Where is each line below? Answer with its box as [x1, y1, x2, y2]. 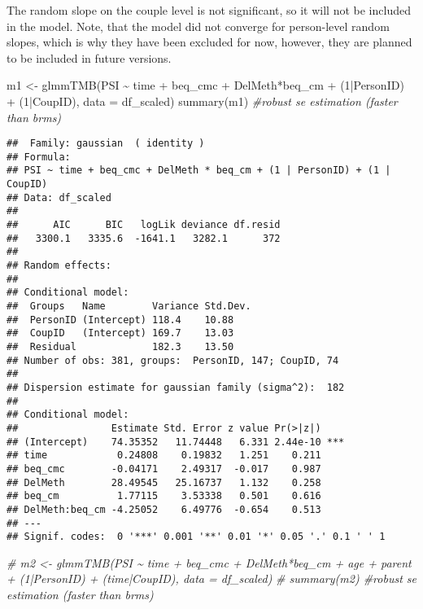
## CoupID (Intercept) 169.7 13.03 [7, 327, 234, 340]
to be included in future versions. [7, 49, 172, 66]
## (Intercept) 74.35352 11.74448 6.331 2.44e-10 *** [7, 436, 345, 448]
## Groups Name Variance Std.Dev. [7, 300, 251, 313]
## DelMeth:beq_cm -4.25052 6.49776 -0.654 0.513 [7, 503, 321, 515]
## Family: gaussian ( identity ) [7, 138, 205, 150]
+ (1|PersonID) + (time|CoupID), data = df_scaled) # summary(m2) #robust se [7, 570, 416, 587]
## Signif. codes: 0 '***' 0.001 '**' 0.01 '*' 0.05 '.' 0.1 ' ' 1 [7, 531, 386, 543]
